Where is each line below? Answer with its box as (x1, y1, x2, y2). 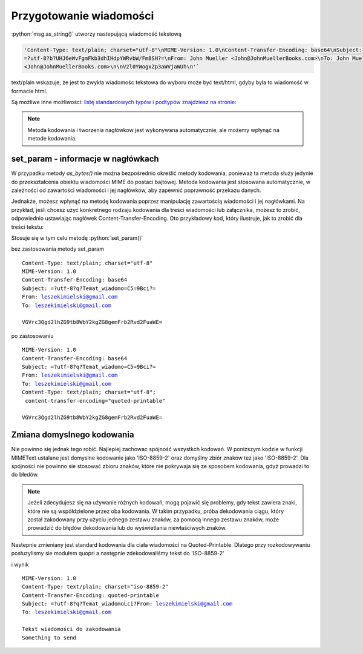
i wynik (11, 561, 29, 568)
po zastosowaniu (11, 332, 54, 339)
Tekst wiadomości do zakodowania (22, 626, 121, 633)
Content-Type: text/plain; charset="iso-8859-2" (22, 583, 169, 590)
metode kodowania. (27, 135, 77, 142)
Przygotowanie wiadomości (11, 9, 154, 22)
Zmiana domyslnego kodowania (11, 430, 134, 440)
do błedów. (11, 471, 39, 478)
